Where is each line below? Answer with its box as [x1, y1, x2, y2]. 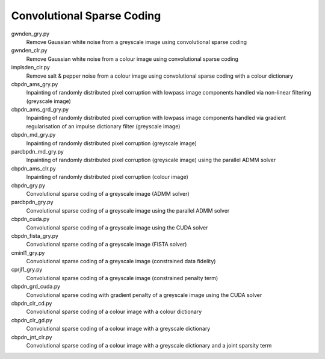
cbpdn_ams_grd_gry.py [11, 106, 69, 113]
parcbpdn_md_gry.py [11, 148, 64, 155]
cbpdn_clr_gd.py [11, 316, 52, 323]
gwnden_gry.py [11, 30, 50, 37]
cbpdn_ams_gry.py [11, 80, 58, 87]
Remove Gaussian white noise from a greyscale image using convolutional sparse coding [26, 38, 247, 45]
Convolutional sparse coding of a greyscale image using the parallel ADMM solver [26, 207, 230, 214]
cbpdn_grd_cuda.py [11, 283, 60, 290]
